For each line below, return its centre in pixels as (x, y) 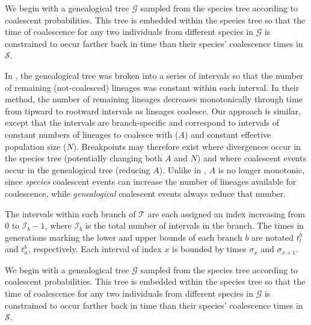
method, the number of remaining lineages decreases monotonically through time (154, 99)
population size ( (36, 146)
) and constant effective (228, 134)
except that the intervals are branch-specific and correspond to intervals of (142, 122)
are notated (273, 237)
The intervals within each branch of (70, 213)
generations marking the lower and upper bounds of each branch (124, 237)
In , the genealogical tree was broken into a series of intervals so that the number (154, 75)
